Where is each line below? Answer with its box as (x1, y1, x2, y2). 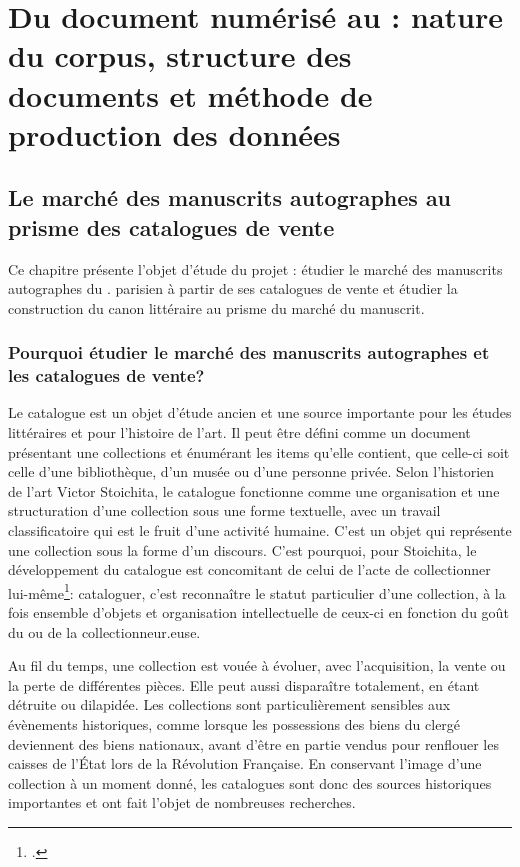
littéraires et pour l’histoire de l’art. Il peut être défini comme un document (8, 422, 471, 443)
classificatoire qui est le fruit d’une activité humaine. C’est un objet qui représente (8, 520, 512, 541)
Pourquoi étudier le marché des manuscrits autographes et (8, 340, 490, 365)
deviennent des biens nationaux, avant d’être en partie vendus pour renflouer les (8, 733, 499, 754)
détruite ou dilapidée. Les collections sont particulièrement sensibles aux (8, 694, 451, 715)
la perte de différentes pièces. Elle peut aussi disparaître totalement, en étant (8, 674, 480, 695)
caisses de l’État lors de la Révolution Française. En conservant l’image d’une (8, 753, 482, 774)
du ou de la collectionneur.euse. (8, 621, 201, 642)
